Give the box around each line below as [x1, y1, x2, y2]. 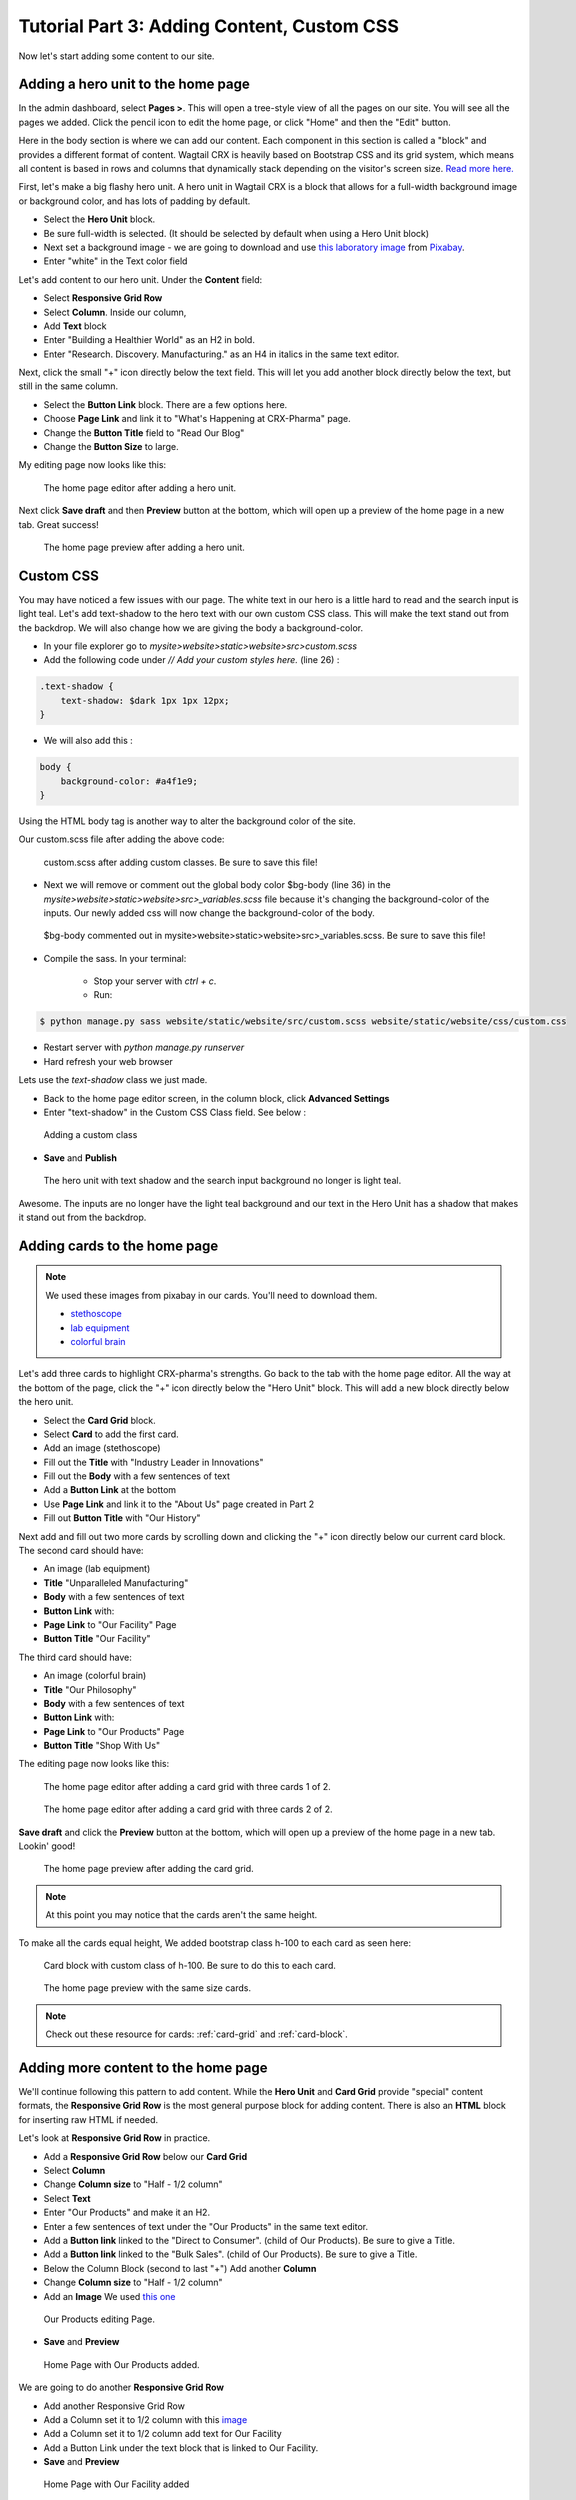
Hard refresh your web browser [43, 1055, 174, 1067]
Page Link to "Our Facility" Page [43, 1618, 177, 1630]
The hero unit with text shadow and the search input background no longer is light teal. [43, 1175, 402, 1187]
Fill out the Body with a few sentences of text [43, 1470, 230, 1482]
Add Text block [43, 320, 107, 332]
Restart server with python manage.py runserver [43, 1041, 245, 1054]
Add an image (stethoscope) [43, 1442, 161, 1454]
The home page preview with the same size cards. [43, 1982, 252, 1994]
